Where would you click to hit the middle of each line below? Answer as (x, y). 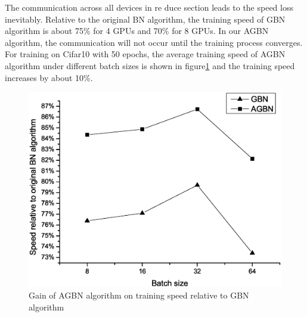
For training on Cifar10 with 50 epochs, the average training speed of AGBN (145, 54)
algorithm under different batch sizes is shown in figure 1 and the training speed (150, 65)
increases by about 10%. (49, 77)
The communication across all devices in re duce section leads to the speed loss (149, 7)
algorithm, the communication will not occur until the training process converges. (154, 42)
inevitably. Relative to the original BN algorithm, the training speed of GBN (145, 19)
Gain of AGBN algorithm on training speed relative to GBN (139, 295)
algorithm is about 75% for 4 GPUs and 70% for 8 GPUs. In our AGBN (137, 31)
